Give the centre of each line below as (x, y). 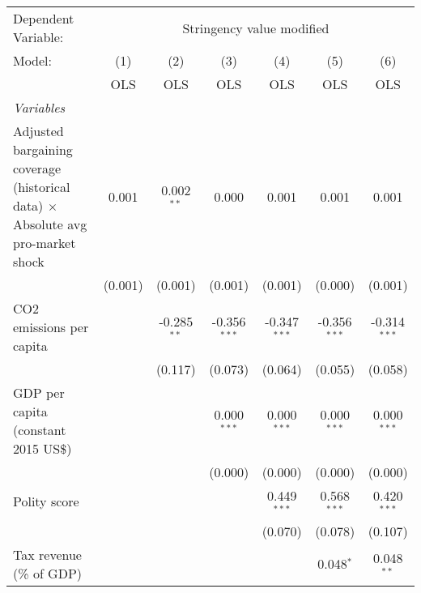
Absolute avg (50, 224)
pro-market (45, 243)
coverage (37, 168)
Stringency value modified (256, 28)
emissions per (51, 327)
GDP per (39, 392)
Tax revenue (47, 554)
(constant (40, 430)
